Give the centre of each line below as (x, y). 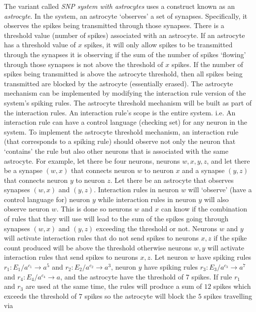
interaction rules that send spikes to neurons (71, 257)
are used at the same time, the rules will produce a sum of (114, 286)
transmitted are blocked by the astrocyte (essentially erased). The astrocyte (119, 83)
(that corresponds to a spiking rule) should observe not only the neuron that (120, 141)
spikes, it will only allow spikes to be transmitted (158, 45)
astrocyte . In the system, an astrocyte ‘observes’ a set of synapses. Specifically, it (126, 16)
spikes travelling (228, 295)
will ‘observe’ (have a (220, 190)
